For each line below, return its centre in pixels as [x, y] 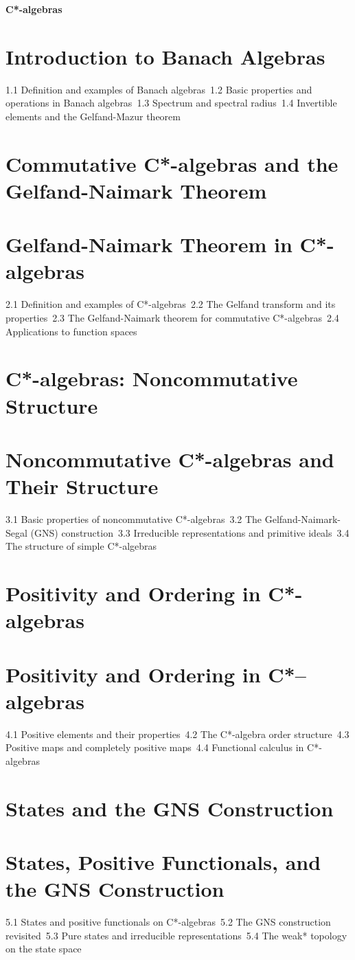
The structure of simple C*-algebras [81, 546]
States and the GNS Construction [170, 808]
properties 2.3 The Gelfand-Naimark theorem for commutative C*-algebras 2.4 [172, 317]
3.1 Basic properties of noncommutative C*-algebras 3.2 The [134, 519]
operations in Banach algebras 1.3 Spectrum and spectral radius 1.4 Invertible [171, 103]
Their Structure [82, 486]
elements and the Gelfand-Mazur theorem [93, 116]
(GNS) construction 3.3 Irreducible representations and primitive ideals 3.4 [190, 532]
